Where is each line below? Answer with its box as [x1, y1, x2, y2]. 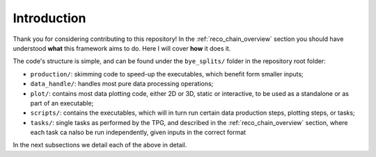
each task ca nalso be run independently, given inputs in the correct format [30, 129, 246, 137]
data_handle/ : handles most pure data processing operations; [30, 80, 214, 88]
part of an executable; [30, 99, 94, 107]
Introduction [13, 10, 86, 26]
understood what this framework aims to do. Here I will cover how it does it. [13, 44, 231, 52]
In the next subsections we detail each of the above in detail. [13, 141, 187, 149]
